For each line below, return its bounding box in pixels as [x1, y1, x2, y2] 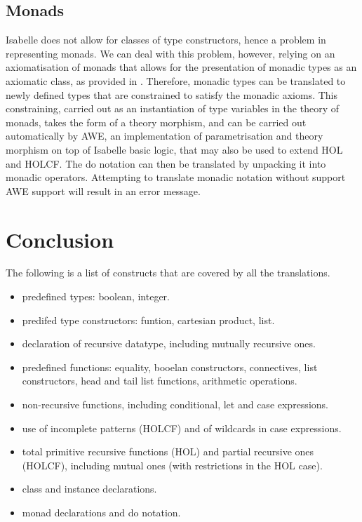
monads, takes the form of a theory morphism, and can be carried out [6, 114, 307, 129]
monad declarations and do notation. [22, 504, 181, 519]
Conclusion [6, 225, 114, 253]
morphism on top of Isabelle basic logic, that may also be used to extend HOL [6, 142, 343, 156]
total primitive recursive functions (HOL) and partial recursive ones [22, 444, 314, 459]
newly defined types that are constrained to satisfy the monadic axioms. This [6, 87, 338, 102]
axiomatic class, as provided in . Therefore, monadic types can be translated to [6, 73, 346, 88]
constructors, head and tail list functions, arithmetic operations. [22, 373, 297, 388]
